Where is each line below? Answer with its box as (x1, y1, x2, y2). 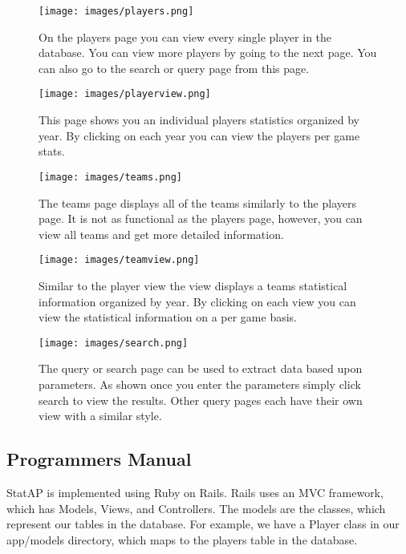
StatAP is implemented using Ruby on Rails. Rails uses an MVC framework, (6, 483, 384, 500)
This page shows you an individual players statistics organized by (39, 111, 360, 128)
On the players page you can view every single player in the (39, 28, 332, 45)
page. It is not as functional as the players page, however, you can (39, 210, 363, 227)
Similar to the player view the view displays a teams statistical (39, 277, 347, 293)
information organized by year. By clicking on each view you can (39, 293, 356, 309)
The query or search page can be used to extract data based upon (39, 360, 363, 377)
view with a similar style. (39, 407, 162, 424)
